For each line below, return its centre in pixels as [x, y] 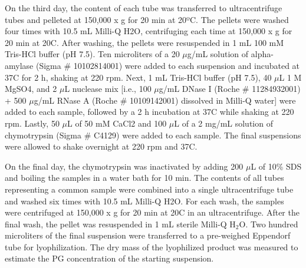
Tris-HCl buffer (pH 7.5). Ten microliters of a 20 [92, 54]
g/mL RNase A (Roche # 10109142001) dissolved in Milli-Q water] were [165, 100]
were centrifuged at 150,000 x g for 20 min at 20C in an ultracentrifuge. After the [152, 212]
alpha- [262, 54]
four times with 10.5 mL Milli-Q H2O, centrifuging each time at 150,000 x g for [149, 31]
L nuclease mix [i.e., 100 [108, 89]
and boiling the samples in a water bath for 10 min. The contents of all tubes [144, 178]
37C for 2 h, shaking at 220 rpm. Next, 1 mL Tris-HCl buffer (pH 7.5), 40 [138, 77]
